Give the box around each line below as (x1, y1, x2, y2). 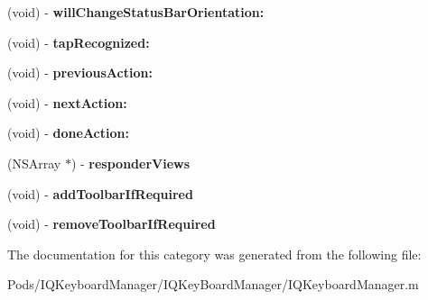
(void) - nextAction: (7, 93, 127, 112)
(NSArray (7, 153, 61, 172)
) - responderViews (70, 153, 191, 172)
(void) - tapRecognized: (7, 32, 150, 51)
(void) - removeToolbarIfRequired (7, 214, 216, 233)
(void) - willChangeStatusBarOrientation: (7, 3, 265, 21)
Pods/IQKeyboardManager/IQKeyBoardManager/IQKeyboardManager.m (7, 275, 419, 294)
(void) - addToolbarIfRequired (7, 184, 193, 203)
